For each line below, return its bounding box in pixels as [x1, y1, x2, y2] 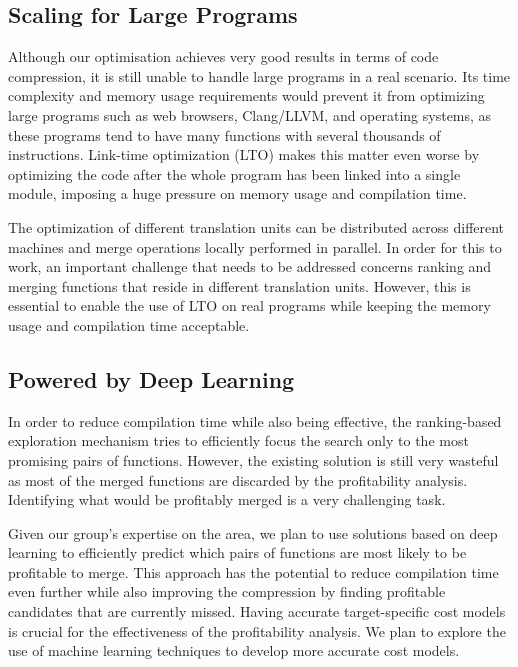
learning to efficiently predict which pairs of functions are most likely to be [8, 542, 467, 563]
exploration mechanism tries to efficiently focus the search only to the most [8, 430, 469, 451]
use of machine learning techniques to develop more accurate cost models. [8, 640, 460, 661]
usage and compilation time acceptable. [8, 314, 250, 335]
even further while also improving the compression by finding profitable [8, 581, 446, 602]
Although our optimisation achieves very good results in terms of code [8, 46, 439, 67]
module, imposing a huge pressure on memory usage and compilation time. [8, 183, 467, 204]
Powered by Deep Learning [8, 363, 295, 394]
